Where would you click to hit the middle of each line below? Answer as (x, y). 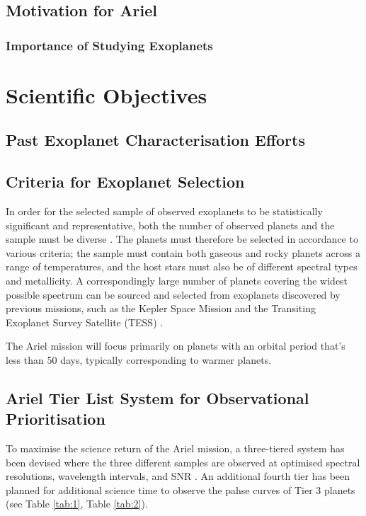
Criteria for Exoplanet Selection (125, 182)
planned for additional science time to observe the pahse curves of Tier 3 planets (181, 489)
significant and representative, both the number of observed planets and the (170, 225)
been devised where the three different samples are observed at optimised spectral (183, 462)
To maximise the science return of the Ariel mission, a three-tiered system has (175, 448)
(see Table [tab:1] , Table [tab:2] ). (77, 504)
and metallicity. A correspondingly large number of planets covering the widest (177, 280)
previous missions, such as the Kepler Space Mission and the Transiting (161, 308)
